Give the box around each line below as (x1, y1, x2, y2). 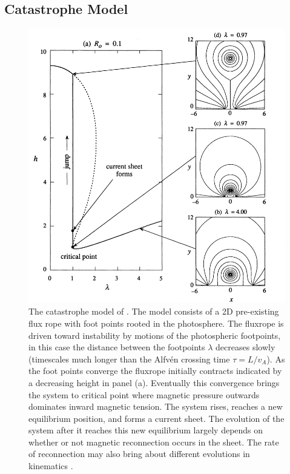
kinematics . (28, 459, 73, 472)
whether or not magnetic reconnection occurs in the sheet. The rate (28, 435, 279, 448)
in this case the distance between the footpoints (28, 341, 205, 353)
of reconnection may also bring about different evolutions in (28, 447, 250, 460)
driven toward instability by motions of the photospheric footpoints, (28, 329, 281, 341)
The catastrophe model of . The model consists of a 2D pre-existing (28, 305, 279, 318)
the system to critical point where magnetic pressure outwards (28, 388, 260, 401)
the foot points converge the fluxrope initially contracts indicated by (28, 364, 282, 377)
